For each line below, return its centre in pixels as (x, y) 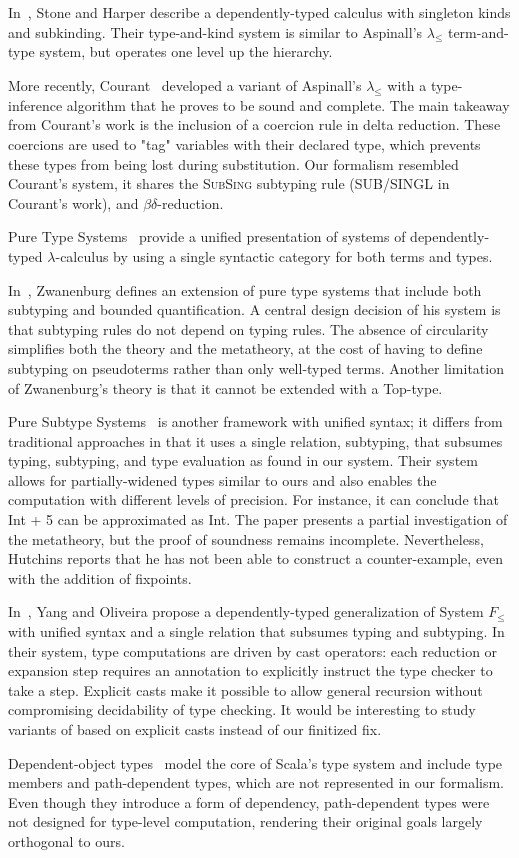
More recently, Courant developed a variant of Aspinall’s (185, 84)
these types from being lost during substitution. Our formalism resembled (233, 163)
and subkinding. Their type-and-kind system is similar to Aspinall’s (215, 31)
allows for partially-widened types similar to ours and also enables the (222, 479)
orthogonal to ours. (66, 840)
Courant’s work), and (73, 202)
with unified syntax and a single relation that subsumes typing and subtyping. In (256, 631)
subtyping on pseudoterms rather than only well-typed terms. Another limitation (256, 367)
